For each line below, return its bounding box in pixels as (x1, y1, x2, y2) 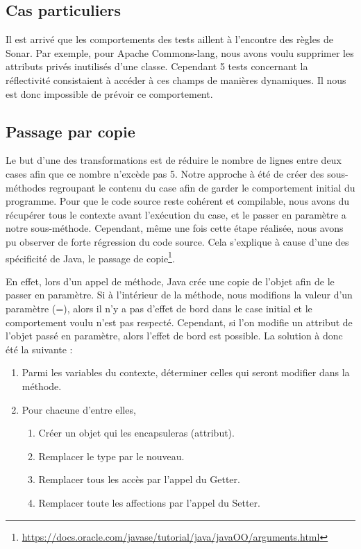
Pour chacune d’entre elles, (22, 402, 136, 416)
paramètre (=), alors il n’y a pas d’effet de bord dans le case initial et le (6, 301, 312, 315)
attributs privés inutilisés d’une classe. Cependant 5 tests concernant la (6, 59, 308, 74)
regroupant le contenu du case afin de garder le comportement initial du (49, 180, 355, 194)
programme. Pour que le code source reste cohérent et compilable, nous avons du (6, 194, 349, 208)
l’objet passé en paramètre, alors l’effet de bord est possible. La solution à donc (6, 328, 343, 343)
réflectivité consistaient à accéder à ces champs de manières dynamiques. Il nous (6, 72, 346, 87)
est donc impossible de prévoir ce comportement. (6, 86, 213, 101)
